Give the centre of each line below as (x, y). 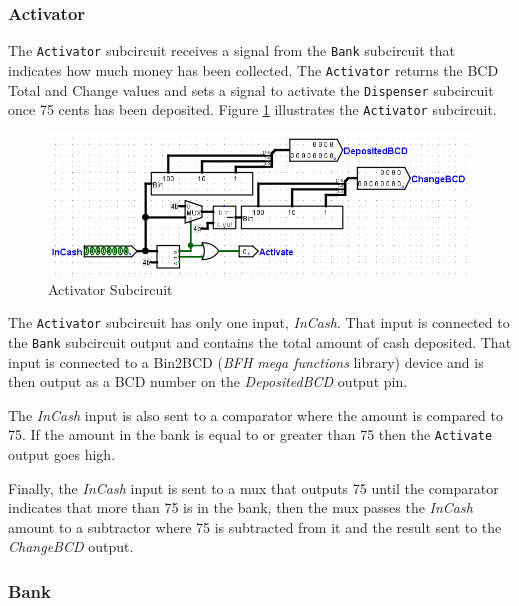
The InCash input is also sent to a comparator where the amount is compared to (255, 414)
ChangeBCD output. (71, 546)
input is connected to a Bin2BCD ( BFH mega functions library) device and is (246, 361)
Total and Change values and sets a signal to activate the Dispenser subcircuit (251, 89)
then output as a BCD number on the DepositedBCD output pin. (208, 381)
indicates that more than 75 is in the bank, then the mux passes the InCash (240, 507)
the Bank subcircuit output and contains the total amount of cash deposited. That (260, 342)
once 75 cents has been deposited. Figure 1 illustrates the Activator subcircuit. (252, 109)
